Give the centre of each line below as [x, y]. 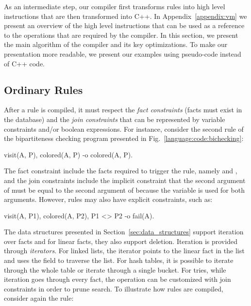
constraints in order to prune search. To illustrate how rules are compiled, [114, 288]
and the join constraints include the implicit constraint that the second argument [125, 180]
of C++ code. [24, 63]
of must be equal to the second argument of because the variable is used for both [124, 190]
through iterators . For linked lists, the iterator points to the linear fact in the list [124, 251]
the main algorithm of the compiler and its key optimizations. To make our [116, 44]
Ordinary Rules [43, 89]
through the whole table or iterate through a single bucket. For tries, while [115, 269]
